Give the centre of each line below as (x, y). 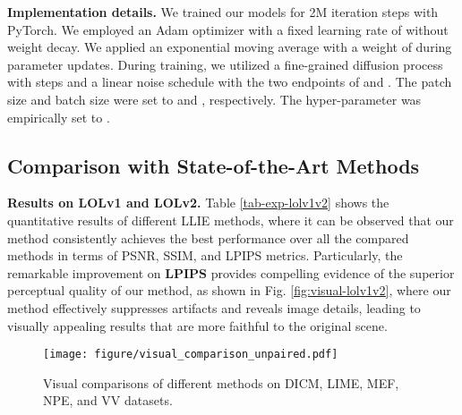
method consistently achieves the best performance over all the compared (208, 237)
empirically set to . (59, 117)
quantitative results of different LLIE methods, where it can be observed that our (231, 220)
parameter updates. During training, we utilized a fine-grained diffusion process (225, 64)
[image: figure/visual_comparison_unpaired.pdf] (191, 355)
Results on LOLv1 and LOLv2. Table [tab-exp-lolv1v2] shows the (198, 203)
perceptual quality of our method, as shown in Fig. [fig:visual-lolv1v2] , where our (229, 290)
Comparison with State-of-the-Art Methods (214, 165)
